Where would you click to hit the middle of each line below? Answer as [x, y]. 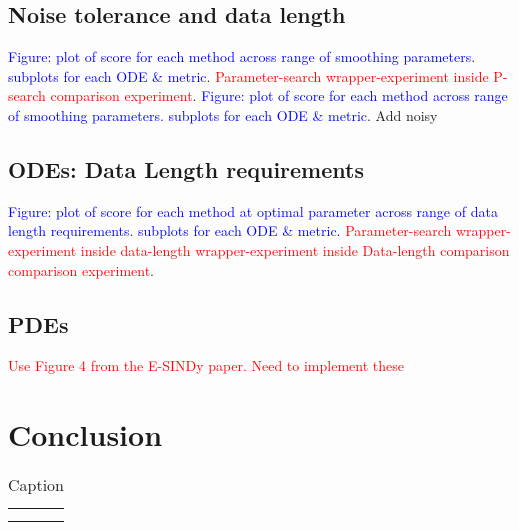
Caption [36, 485]
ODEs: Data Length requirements [186, 168]
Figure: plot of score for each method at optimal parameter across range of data [253, 210]
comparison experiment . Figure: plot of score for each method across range [279, 95]
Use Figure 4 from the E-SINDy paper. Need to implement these [206, 365]
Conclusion [85, 434]
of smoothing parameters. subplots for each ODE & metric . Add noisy [223, 114]
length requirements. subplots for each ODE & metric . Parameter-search [230, 230]
